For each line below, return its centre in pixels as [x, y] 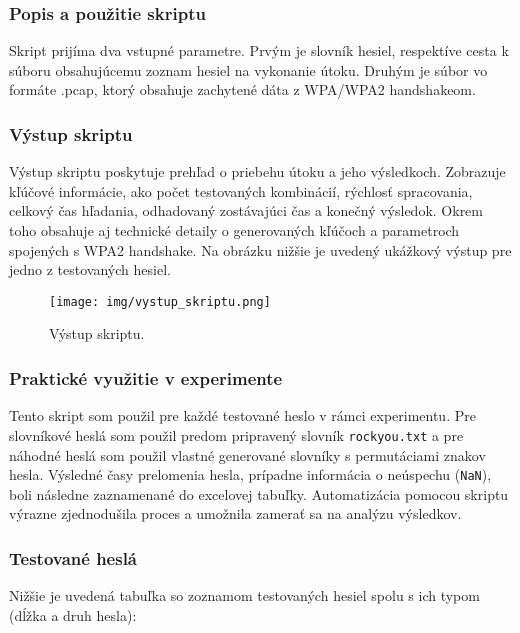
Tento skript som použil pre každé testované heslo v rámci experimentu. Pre [242, 415]
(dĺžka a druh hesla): [73, 614]
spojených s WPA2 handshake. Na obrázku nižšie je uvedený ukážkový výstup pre [260, 249]
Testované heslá [73, 557]
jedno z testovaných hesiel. [90, 269]
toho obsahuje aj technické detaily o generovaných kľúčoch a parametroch [234, 230]
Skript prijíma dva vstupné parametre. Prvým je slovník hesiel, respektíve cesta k [259, 50]
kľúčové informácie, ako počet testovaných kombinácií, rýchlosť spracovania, [241, 190]
